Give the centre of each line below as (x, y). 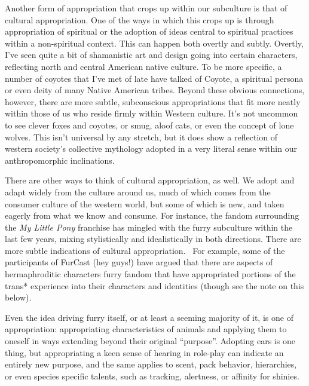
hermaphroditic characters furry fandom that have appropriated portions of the (150, 274)
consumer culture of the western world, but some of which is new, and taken (145, 203)
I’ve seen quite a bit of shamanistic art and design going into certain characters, (151, 55)
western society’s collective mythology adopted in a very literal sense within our (151, 148)
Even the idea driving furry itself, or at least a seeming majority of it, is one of (149, 317)
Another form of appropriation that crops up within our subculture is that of (146, 8)
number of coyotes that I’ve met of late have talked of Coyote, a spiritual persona (154, 78)
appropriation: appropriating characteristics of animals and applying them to (146, 329)
